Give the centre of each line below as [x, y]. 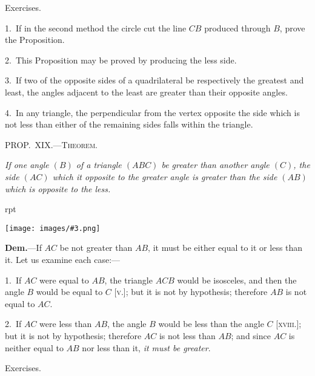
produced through [237, 28]
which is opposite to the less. [58, 188]
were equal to [64, 280]
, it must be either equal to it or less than [225, 248]
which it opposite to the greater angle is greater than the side [165, 176]
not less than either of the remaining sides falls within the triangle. [129, 124]
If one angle [27, 165]
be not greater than [96, 248]
